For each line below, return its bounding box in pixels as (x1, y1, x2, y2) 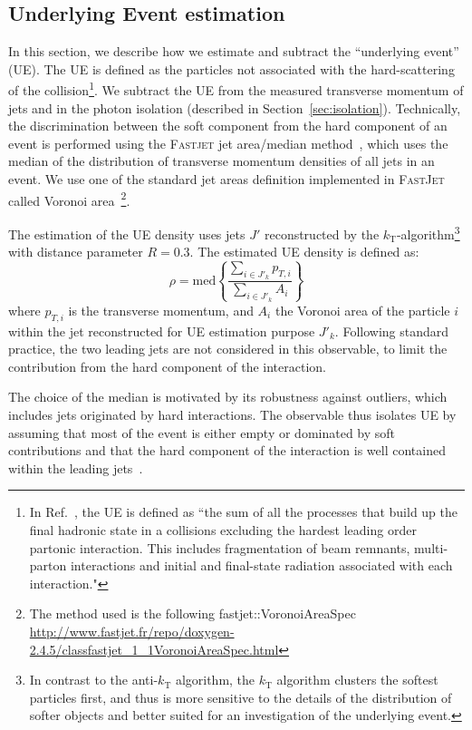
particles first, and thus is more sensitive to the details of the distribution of (29, 687, 452, 706)
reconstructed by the (264, 224, 380, 243)
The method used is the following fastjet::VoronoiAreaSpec (29, 604, 356, 623)
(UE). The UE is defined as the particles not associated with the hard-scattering (8, 59, 455, 78)
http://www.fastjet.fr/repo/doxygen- (29, 621, 235, 640)
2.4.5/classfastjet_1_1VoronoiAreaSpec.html (29, 639, 279, 658)
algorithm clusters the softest (276, 670, 438, 689)
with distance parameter (8, 242, 143, 261)
